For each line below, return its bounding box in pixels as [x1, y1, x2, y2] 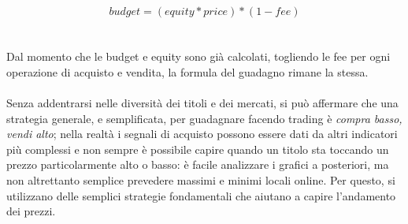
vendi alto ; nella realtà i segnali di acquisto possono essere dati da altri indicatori [6, 125, 398, 142]
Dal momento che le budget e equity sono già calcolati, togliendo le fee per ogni [6, 48, 391, 65]
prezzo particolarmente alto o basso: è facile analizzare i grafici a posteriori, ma [6, 156, 389, 173]
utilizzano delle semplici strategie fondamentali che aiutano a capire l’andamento [6, 187, 396, 203]
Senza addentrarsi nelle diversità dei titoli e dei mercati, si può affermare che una [6, 94, 399, 110]
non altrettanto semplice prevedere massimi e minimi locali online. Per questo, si [6, 171, 395, 188]
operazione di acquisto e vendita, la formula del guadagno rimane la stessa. [6, 63, 369, 80]
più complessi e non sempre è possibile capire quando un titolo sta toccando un [6, 140, 389, 157]
